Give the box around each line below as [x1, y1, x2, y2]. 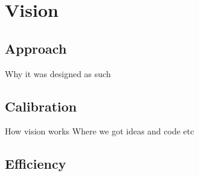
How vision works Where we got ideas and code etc [5, 125, 194, 137]
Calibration [5, 96, 77, 115]
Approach [5, 39, 67, 57]
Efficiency [5, 154, 66, 173]
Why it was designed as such [5, 67, 111, 80]
